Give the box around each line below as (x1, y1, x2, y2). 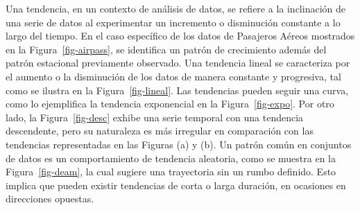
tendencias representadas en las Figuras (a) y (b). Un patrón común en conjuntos (6, 137, 352, 151)
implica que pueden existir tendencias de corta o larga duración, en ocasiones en (6, 177, 346, 192)
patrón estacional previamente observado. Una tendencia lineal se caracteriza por (6, 55, 350, 70)
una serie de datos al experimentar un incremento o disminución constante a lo (6, 15, 341, 29)
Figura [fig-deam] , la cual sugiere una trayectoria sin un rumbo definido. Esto (6, 164, 336, 179)
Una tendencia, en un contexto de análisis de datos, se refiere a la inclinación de (6, 1, 345, 15)
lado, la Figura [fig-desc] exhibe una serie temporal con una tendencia (6, 110, 304, 124)
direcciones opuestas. (6, 191, 94, 206)
